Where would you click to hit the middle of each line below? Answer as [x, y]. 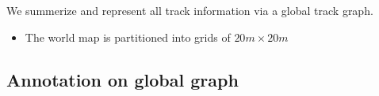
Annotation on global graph [123, 79]
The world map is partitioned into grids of [128, 37]
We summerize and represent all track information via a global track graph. [190, 10]
